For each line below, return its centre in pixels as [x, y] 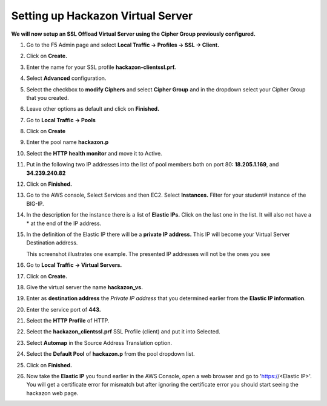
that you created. [48, 97]
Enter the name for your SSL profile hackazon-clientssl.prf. [101, 67]
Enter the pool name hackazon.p [68, 142]
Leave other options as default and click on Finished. [93, 109]
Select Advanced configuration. [66, 78]
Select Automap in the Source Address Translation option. [99, 342]
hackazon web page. [52, 393]
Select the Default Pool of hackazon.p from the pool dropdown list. [111, 354]
